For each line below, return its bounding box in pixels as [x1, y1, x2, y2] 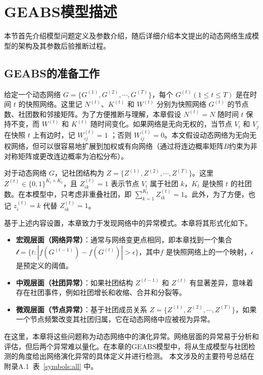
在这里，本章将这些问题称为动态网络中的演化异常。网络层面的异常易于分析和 [4, 331, 259, 341]
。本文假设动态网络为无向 [164, 129, 250, 140]
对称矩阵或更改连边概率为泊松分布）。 [4, 150, 128, 161]
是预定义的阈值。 [16, 260, 73, 271]
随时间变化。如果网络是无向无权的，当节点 [90, 118, 232, 129]
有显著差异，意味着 [189, 277, 253, 287]
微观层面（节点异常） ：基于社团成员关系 [16, 304, 147, 314]
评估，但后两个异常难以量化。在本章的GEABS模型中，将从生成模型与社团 [4, 341, 248, 351]
